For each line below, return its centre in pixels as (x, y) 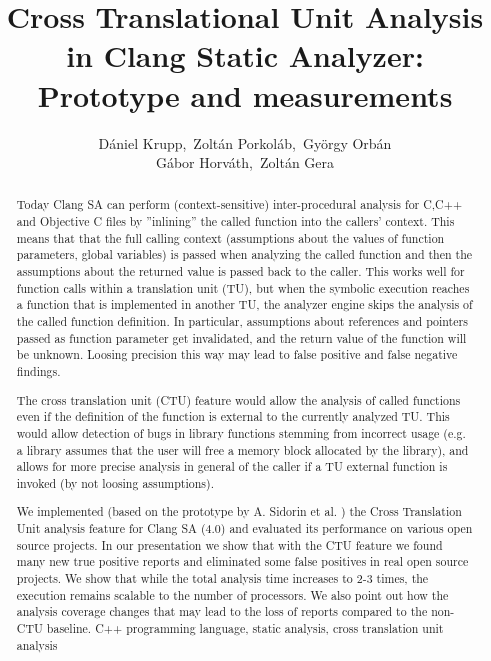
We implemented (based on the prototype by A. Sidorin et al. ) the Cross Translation (239, 511)
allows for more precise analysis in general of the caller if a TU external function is (232, 466)
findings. (38, 371)
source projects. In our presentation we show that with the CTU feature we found (229, 544)
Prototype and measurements (245, 94)
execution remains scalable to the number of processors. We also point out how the (232, 594)
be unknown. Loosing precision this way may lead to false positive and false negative (237, 354)
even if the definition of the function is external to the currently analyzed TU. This (233, 416)
